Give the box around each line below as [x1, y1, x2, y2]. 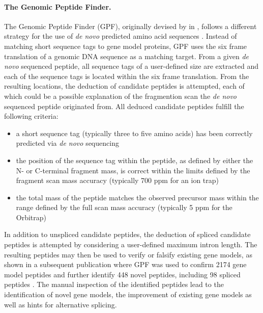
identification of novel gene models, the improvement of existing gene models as [4, 289, 252, 300]
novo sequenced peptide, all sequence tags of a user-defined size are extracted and [4, 61, 259, 71]
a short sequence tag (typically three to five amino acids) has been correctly [16, 127, 253, 138]
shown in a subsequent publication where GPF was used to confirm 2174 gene [4, 259, 247, 270]
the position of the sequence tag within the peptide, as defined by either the [16, 154, 253, 165]
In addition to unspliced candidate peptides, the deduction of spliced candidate [4, 229, 251, 240]
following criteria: [4, 111, 59, 121]
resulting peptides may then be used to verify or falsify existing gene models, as [4, 249, 252, 259]
